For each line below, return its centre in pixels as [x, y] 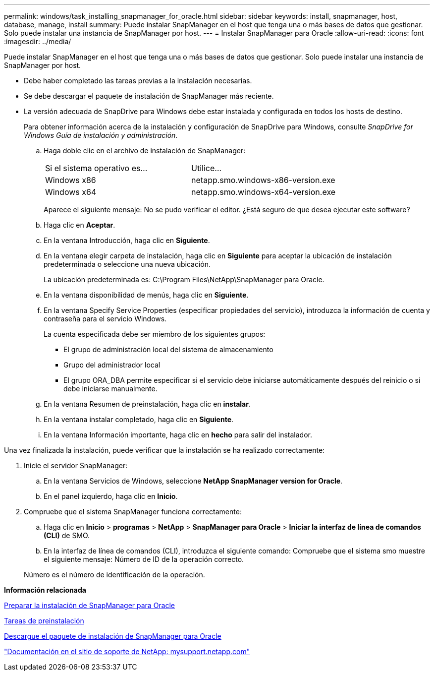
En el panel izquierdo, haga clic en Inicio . [111, 496]
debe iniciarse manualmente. [110, 389]
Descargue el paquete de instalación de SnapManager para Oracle [113, 636]
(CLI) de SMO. [67, 535]
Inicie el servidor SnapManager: [76, 465]
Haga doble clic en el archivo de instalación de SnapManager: [145, 151]
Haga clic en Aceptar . [80, 225]
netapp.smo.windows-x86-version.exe [263, 180]
